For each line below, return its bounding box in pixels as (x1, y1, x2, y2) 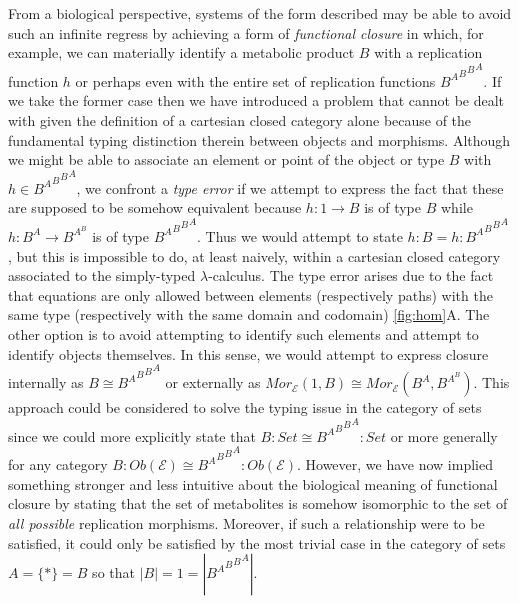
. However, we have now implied (296, 454, 493, 475)
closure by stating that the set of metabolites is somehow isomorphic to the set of (8, 493, 508, 514)
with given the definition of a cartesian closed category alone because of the (8, 109, 472, 130)
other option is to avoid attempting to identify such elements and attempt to (8, 323, 479, 344)
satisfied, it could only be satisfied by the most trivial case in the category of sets (8, 532, 506, 553)
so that (92, 562, 135, 583)
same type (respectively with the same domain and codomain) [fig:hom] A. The (8, 304, 490, 325)
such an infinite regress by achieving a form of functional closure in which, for (8, 22, 484, 43)
